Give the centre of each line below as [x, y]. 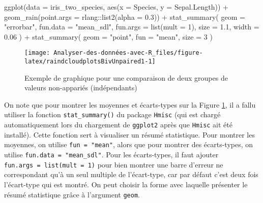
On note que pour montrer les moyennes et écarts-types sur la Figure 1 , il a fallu [130, 104]
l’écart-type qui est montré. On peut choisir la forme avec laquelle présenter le [126, 184]
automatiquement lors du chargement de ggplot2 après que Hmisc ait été [118, 125]
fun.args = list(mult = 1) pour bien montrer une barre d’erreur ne [114, 164]
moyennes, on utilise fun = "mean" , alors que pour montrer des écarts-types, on [129, 144]
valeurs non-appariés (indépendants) [81, 88]
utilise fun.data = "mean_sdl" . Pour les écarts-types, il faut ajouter [111, 155]
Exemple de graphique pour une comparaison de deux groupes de [126, 77]
